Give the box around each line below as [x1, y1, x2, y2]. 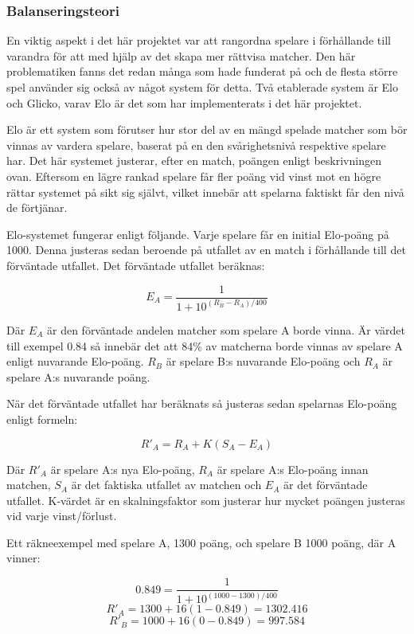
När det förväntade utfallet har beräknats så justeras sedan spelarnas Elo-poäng [6, 395, 397, 412]
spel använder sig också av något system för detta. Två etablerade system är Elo [6, 79, 398, 95]
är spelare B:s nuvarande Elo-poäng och [166, 353, 361, 370]
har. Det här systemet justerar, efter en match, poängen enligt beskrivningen [6, 152, 381, 169]
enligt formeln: [6, 410, 78, 427]
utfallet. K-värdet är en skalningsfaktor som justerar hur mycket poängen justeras [6, 491, 405, 508]
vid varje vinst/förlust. [6, 507, 117, 524]
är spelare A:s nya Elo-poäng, [50, 460, 195, 477]
